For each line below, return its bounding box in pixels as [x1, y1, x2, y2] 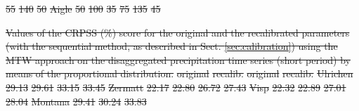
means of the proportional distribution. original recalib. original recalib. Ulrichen [6, 66, 353, 81]
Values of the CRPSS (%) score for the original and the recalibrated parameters [6, 25, 350, 39]
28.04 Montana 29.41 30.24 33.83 [6, 93, 147, 108]
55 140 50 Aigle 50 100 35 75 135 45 [6, 1, 161, 15]
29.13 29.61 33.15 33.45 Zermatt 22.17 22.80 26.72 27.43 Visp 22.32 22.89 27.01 [6, 79, 346, 94]
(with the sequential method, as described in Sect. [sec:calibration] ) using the [6, 39, 338, 53]
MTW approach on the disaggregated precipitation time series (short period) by [6, 52, 351, 67]
